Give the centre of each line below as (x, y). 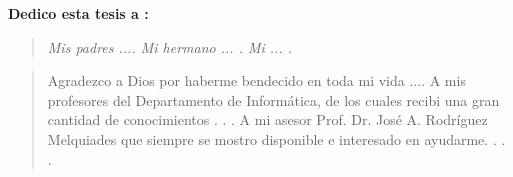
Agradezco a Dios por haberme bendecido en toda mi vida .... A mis (256, 80)
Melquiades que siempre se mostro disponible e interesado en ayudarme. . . (276, 138)
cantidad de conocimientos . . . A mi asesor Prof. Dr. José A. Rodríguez (267, 119)
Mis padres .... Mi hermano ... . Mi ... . (170, 46)
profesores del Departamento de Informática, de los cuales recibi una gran (273, 99)
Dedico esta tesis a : (78, 13)
